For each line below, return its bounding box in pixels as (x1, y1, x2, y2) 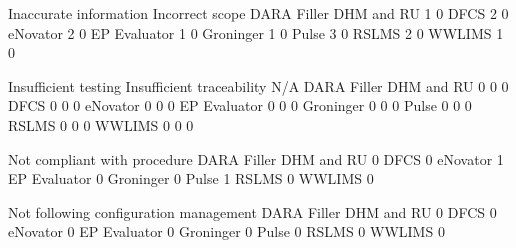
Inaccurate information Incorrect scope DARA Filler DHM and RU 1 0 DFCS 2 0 (8, 3, 509, 23)
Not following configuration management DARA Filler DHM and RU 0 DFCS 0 (8, 201, 497, 222)
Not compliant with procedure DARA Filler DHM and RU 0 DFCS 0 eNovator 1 (8, 148, 504, 169)
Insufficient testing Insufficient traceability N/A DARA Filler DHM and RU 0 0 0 (8, 75, 509, 96)
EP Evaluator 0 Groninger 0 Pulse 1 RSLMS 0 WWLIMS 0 (8, 168, 374, 189)
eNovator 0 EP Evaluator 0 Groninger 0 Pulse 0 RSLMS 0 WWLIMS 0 (8, 221, 445, 242)
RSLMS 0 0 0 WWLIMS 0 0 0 (8, 114, 194, 135)
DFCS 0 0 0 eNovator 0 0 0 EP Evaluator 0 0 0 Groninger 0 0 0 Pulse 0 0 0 (8, 95, 472, 116)
